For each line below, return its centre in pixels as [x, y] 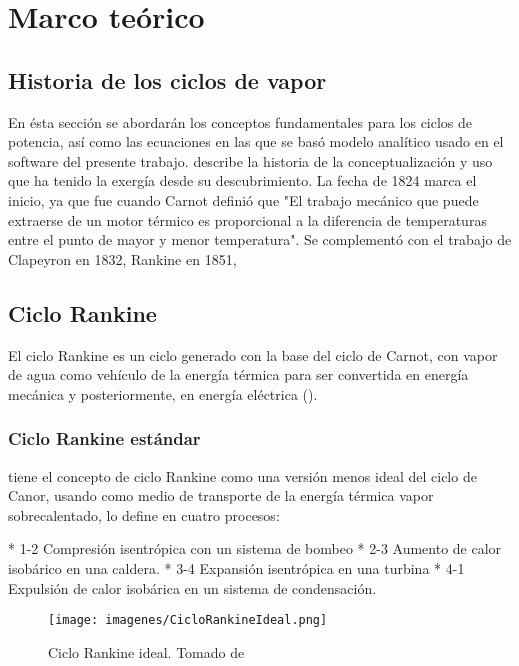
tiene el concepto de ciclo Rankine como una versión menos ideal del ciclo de [242, 475]
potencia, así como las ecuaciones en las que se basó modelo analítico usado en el [256, 141]
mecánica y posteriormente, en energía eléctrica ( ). [163, 393]
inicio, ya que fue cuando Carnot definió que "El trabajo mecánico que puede [243, 199]
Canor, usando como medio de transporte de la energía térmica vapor [221, 495]
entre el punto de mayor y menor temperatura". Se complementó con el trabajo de [260, 239]
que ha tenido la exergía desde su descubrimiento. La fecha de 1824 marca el [242, 180]
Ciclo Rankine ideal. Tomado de [146, 651]
